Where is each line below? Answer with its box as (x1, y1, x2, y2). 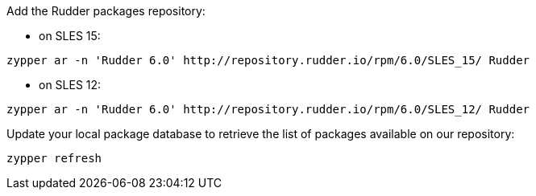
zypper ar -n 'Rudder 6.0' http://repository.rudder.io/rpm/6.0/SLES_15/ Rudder (6, 54, 530, 67)
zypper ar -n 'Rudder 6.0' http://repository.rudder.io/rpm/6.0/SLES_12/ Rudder (6, 103, 530, 116)
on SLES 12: (39, 78, 102, 92)
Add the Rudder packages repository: (6, 4, 206, 18)
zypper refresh (6, 152, 102, 165)
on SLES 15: (39, 29, 101, 43)
